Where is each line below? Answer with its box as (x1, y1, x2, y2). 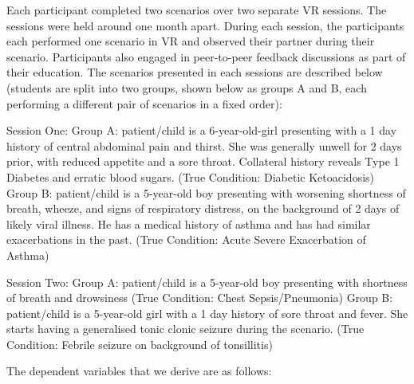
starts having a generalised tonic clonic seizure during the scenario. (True (6, 320, 365, 337)
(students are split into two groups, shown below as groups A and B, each (6, 79, 367, 96)
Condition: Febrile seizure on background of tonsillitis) (6, 335, 273, 352)
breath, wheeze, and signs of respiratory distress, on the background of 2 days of (6, 200, 400, 217)
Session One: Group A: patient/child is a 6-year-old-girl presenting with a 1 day (6, 122, 397, 139)
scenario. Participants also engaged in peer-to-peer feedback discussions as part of (6, 48, 406, 65)
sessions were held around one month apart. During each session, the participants (6, 17, 404, 33)
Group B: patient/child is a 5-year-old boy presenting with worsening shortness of (6, 184, 406, 201)
